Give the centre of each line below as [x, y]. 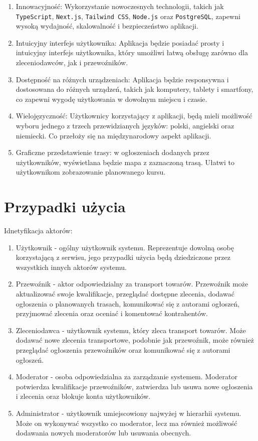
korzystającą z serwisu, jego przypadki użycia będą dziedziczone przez [123, 257]
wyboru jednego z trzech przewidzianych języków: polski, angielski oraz [125, 125]
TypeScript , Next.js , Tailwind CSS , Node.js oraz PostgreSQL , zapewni [128, 16]
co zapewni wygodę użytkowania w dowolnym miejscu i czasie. [111, 99]
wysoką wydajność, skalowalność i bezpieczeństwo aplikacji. [107, 26]
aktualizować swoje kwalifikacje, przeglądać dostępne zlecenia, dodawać [125, 294]
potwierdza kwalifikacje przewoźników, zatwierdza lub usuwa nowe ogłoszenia [134, 386]
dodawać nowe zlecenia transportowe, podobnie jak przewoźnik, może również [135, 340]
